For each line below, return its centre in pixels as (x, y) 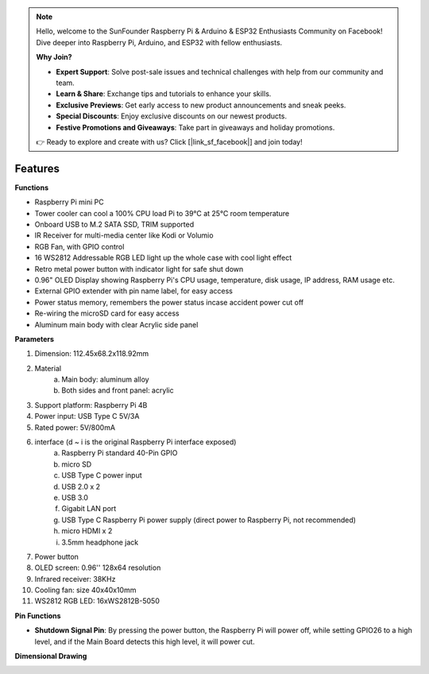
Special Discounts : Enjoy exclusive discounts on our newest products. (172, 116)
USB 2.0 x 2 (81, 486)
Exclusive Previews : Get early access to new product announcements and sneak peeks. (201, 105)
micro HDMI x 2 (87, 531)
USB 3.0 (75, 498)
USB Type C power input (102, 475)
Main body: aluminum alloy (106, 380)
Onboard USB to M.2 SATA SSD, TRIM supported (114, 224)
